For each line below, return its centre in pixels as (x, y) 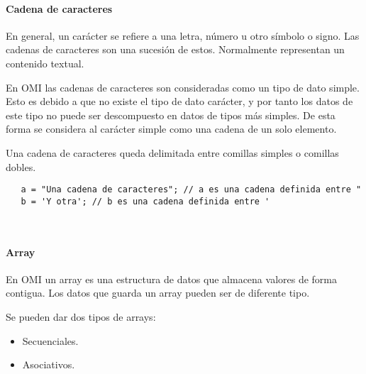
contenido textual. (45, 63)
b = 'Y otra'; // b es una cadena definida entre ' (145, 201)
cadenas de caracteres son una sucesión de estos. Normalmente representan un (175, 49)
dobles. (21, 166)
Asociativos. (49, 364)
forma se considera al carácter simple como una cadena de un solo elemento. (171, 129)
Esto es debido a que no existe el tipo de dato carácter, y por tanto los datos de (179, 101)
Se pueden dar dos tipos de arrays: (81, 317)
